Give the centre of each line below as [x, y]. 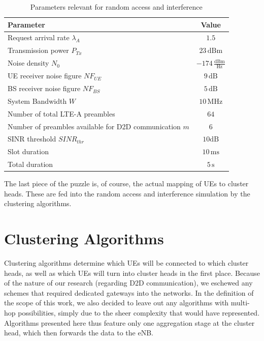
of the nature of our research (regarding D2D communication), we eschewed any [128, 283]
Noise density [28, 63]
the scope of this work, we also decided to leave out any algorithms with [117, 303]
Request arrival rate [39, 37]
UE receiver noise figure [45, 76]
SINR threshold [32, 139]
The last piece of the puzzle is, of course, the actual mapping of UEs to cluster [126, 183]
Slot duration [28, 151]
